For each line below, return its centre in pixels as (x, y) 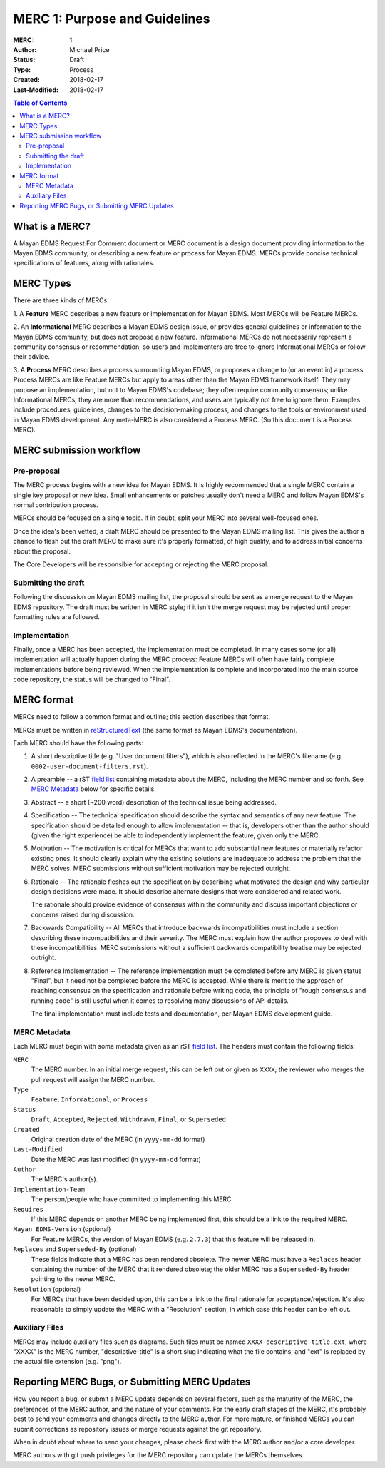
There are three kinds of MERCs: (61, 300)
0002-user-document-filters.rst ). (90, 766)
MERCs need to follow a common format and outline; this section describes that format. (142, 717)
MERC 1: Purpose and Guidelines (112, 19)
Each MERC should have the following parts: (78, 743)
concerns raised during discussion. (83, 914)
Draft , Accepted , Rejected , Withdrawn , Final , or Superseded (128, 1119)
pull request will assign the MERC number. (93, 1079)
